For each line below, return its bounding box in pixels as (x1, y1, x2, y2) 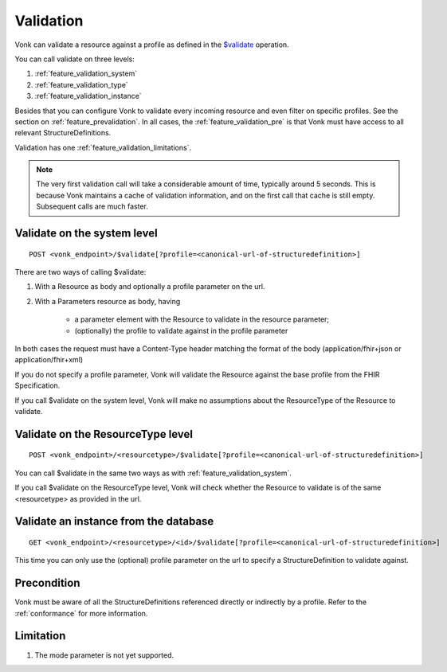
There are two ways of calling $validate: (14, 268, 147, 277)
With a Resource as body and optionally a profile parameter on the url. (34, 282, 265, 291)
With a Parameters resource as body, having (34, 296, 181, 306)
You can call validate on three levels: (14, 54, 135, 64)
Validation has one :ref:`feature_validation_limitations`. (14, 143, 191, 152)
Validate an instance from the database (14, 514, 214, 529)
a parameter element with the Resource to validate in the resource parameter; (74, 315, 330, 324)
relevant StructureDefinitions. (14, 128, 112, 138)
